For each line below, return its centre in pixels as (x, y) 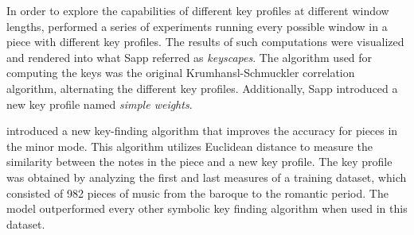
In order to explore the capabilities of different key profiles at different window (198, 10)
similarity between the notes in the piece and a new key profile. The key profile (199, 162)
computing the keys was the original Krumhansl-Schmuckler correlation (181, 73)
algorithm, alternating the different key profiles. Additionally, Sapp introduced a (202, 88)
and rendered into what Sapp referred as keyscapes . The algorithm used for (189, 57)
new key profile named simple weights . (100, 104)
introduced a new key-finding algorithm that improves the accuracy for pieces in (202, 131)
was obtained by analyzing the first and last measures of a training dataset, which (207, 177)
